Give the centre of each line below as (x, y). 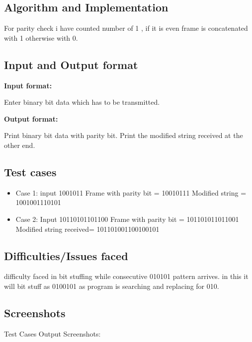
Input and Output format (71, 64)
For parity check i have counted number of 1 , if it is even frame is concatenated (126, 28)
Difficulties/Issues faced (66, 255)
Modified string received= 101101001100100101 (87, 229)
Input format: (28, 85)
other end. (20, 145)
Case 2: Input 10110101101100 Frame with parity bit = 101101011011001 (127, 219)
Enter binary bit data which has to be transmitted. (82, 102)
